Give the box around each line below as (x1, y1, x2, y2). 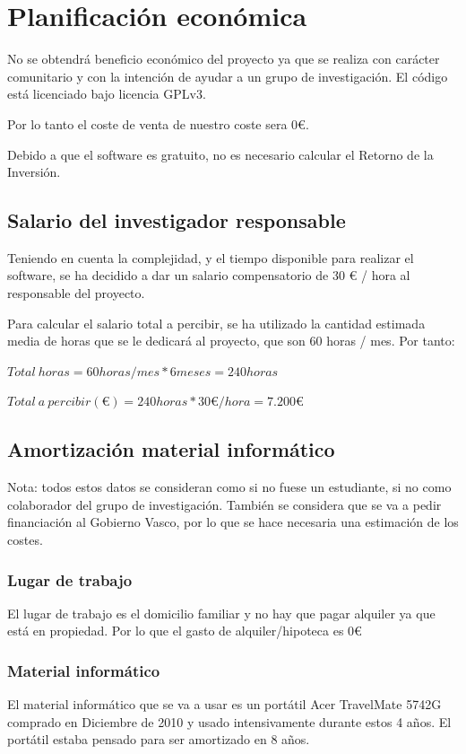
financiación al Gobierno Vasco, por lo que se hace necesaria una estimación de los (7, 513, 459, 531)
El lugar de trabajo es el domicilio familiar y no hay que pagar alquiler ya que (7, 603, 436, 622)
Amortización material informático (7, 435, 335, 463)
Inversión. (7, 162, 61, 181)
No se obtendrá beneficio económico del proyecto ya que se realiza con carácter (7, 49, 440, 68)
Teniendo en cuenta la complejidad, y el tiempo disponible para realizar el (7, 248, 414, 267)
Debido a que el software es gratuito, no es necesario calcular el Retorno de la (7, 145, 434, 163)
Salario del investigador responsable (7, 206, 346, 234)
